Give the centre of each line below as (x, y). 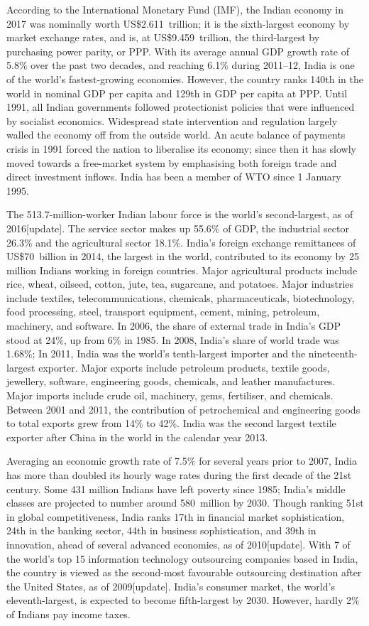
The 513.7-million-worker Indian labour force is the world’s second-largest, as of (180, 214)
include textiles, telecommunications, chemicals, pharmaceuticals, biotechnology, (181, 297)
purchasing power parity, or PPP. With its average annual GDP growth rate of (178, 51)
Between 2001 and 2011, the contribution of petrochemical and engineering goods (183, 409)
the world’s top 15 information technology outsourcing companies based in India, (182, 558)
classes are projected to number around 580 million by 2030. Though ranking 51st (185, 503)
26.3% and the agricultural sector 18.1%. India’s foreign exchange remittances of (181, 242)
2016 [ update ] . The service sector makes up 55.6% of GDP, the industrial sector (178, 228)
